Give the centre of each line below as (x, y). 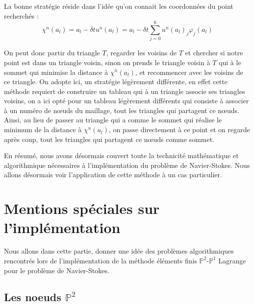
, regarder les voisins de (141, 53)
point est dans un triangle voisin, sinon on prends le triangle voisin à (107, 62)
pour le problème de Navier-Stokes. (57, 270)
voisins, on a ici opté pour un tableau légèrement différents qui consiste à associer (127, 101)
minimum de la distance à (43, 129)
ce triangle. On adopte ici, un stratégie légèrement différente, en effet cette (116, 82)
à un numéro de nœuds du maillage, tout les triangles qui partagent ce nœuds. (122, 110)
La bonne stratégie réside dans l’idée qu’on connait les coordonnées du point (119, 6)
